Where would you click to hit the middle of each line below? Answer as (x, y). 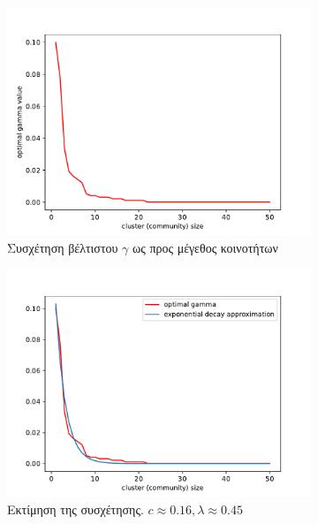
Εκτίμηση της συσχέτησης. (76, 509)
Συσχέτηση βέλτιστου (63, 247)
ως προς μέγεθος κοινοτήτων (205, 247)
